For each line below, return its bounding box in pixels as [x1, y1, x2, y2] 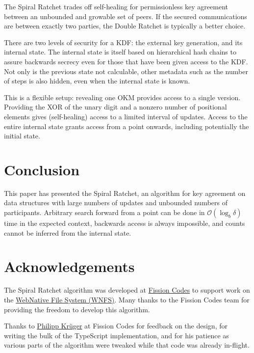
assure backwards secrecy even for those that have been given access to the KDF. [4, 56, 248, 66]
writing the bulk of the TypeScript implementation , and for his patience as [4, 330, 229, 340]
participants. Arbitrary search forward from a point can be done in [4, 207, 205, 217]
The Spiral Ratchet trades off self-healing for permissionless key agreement [4, 1, 228, 11]
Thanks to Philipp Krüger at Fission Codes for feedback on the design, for [4, 321, 228, 331]
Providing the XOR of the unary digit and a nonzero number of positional [4, 102, 227, 112]
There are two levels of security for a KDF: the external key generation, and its [4, 37, 243, 47]
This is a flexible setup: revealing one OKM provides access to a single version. [4, 92, 241, 102]
